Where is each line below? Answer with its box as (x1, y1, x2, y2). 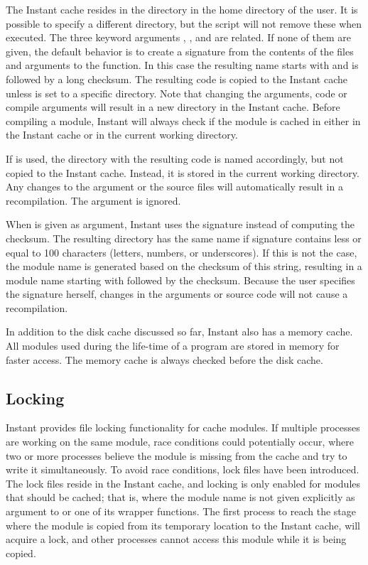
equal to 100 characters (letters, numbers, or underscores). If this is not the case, (6, 244, 357, 259)
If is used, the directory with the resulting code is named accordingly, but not (6, 151, 344, 166)
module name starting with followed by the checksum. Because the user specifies (6, 272, 355, 287)
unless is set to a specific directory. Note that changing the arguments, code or (6, 85, 347, 100)
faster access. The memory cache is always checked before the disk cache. (6, 352, 323, 367)
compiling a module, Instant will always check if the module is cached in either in (6, 113, 361, 128)
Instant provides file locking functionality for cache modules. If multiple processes (6, 420, 360, 435)
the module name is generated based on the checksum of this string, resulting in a (6, 259, 362, 274)
